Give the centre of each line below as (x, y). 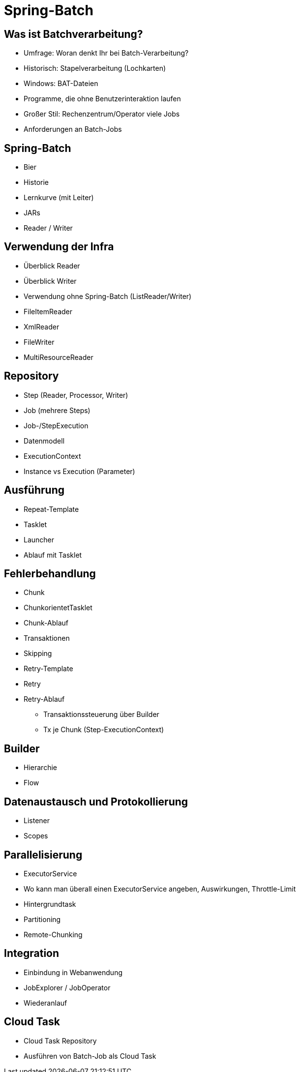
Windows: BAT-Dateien (61, 84)
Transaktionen (47, 638)
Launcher (39, 539)
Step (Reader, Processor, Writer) (76, 395)
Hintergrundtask (50, 904)
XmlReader (42, 327)
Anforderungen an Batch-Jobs (73, 129)
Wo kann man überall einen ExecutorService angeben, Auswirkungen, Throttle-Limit (160, 889)
